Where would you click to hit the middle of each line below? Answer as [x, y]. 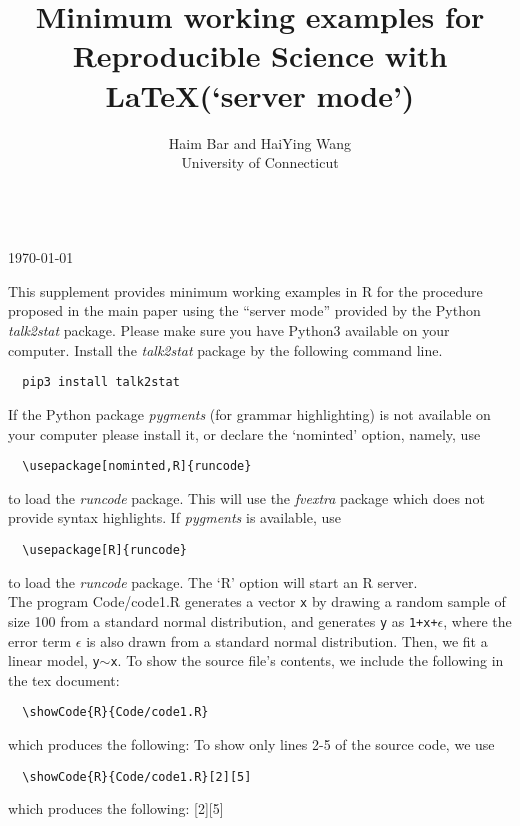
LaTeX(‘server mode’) [260, 94]
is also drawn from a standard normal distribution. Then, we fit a [287, 640]
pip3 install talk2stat [101, 382]
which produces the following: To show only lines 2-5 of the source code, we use [251, 744]
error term [40, 640]
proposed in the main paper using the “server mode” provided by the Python [244, 310]
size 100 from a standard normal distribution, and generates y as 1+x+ [223, 620]
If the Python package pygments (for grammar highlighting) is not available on [249, 413]
